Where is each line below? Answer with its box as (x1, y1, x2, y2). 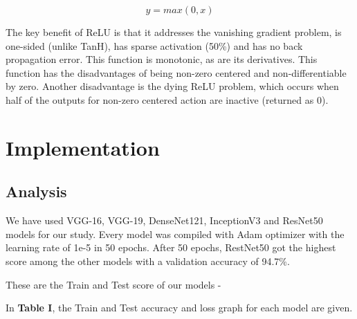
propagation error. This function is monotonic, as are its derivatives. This (6, 52, 318, 66)
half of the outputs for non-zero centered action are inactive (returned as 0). (6, 92, 329, 107)
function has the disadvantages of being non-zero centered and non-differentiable (6, 65, 347, 80)
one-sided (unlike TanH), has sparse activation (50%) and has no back (6, 38, 303, 53)
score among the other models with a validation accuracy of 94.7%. (6, 253, 290, 268)
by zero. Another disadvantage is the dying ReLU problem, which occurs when (6, 79, 339, 93)
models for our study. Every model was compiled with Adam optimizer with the (6, 226, 345, 241)
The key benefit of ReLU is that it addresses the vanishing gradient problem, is (6, 25, 342, 39)
